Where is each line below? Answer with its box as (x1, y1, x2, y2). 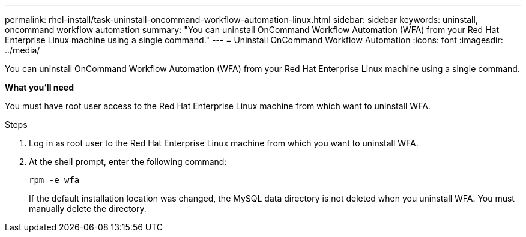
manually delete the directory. (29, 203, 147, 214)
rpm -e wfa (29, 175, 80, 185)
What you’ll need (5, 82, 74, 92)
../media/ (5, 45, 40, 55)
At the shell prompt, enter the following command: (29, 157, 227, 167)
